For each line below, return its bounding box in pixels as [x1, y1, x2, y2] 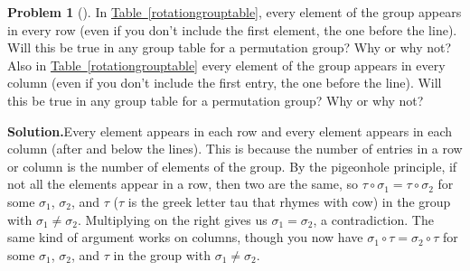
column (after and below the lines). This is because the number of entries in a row [7, 139, 463, 158]
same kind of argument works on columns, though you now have [7, 228, 363, 247]
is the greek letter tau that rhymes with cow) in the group [127, 192, 451, 210]
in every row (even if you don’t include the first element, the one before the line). [7, 20, 457, 39]
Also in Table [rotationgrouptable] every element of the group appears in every [7, 55, 446, 74]
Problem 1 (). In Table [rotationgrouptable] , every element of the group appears [7, 3, 462, 21]
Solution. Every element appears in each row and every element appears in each [7, 121, 453, 140]
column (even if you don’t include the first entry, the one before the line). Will [7, 73, 442, 92]
